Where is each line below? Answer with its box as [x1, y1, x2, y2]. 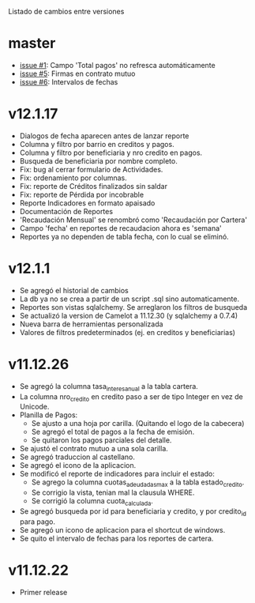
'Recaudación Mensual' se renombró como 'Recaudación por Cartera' [19, 215, 247, 224]
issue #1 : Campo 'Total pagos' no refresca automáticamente [19, 60, 216, 70]
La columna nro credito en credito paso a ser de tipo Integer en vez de [19, 391, 243, 403]
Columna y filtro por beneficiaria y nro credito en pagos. [19, 148, 203, 157]
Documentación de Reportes [19, 206, 113, 216]
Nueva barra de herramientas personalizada [19, 319, 163, 329]
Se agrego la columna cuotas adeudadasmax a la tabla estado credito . [31, 477, 245, 489]
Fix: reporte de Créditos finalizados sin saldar [19, 181, 168, 190]
